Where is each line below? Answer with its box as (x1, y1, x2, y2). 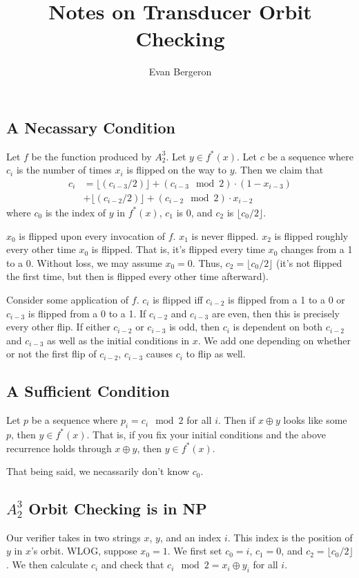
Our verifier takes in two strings (6, 530, 141, 544)
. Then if (217, 413, 255, 427)
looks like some (283, 413, 347, 427)
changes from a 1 (280, 242, 353, 257)
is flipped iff (153, 292, 203, 306)
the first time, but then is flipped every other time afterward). (6, 269, 269, 283)
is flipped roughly (274, 228, 349, 243)
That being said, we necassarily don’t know (6, 464, 190, 478)
